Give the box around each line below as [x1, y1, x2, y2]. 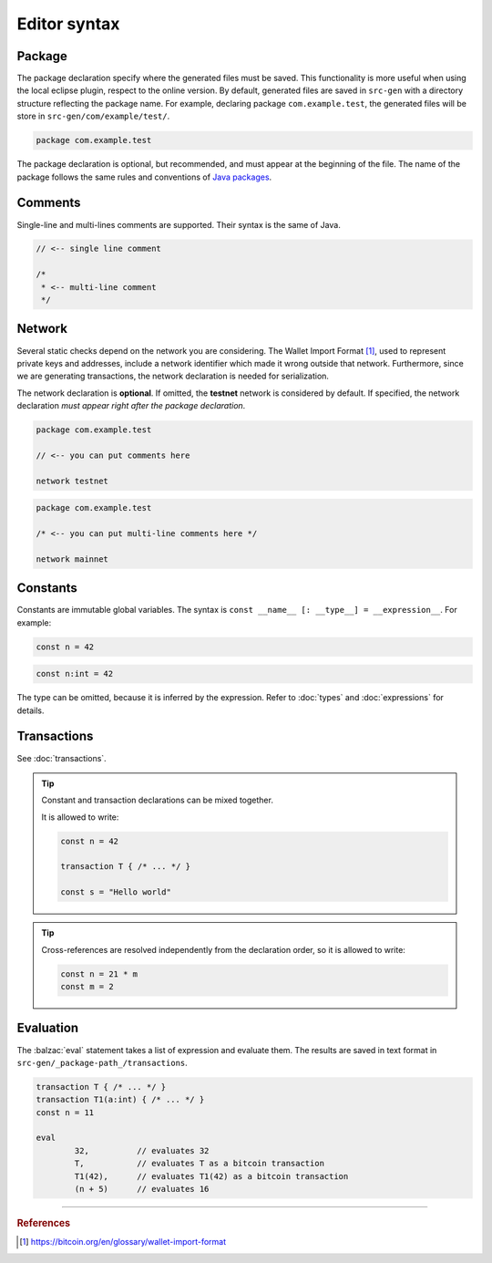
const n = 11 [36, 1107, 95, 1117]
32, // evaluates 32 [74, 1145, 210, 1155]
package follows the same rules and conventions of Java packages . [16, 171, 272, 182]
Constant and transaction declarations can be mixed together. [41, 794, 273, 806]
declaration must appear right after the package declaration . [16, 400, 246, 411]
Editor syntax [16, 14, 120, 34]
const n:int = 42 [36, 668, 114, 679]
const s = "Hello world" [60, 887, 172, 897]
